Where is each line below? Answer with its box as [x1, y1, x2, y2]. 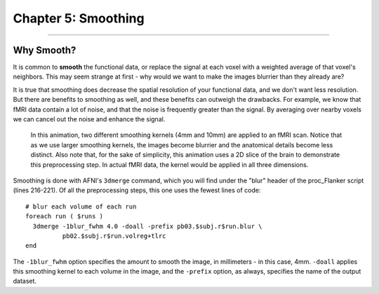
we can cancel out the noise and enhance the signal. [13, 115, 166, 123]
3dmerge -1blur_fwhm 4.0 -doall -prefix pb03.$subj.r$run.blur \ [32, 222, 262, 230]
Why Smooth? [13, 44, 77, 56]
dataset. [13, 277, 37, 286]
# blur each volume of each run [25, 202, 137, 211]
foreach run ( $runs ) [25, 213, 104, 220]
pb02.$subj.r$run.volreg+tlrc [62, 232, 166, 240]
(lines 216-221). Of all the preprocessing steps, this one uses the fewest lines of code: [13, 186, 261, 194]
